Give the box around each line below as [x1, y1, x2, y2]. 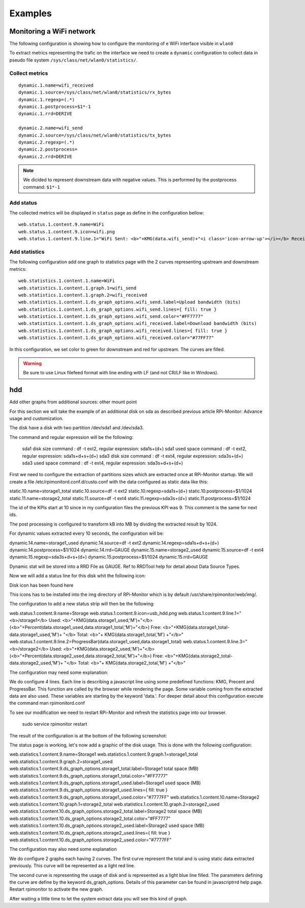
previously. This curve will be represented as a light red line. [9, 863, 136, 869]
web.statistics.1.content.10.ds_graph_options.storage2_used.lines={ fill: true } [9, 830, 170, 836]
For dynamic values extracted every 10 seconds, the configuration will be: [9, 530, 164, 537]
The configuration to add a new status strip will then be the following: [9, 601, 155, 607]
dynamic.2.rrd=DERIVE [18, 153, 72, 159]
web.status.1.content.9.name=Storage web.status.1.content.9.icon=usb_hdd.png [9, 610, 177, 616]
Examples [9, 8, 52, 19]
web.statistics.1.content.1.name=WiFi [18, 278, 115, 284]
